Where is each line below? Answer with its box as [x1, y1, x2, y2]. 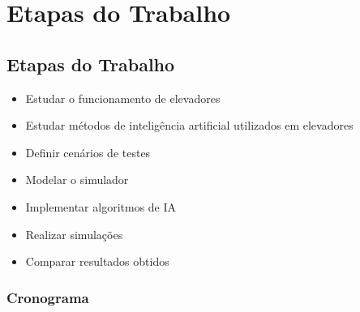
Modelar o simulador [25, 171, 129, 188]
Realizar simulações [25, 225, 123, 242]
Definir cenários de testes [25, 143, 151, 160]
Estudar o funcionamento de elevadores [25, 89, 221, 106]
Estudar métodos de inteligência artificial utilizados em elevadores [25, 117, 354, 134]
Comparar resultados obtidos [25, 253, 169, 270]
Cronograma [6, 287, 89, 307]
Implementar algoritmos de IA [25, 198, 177, 215]
